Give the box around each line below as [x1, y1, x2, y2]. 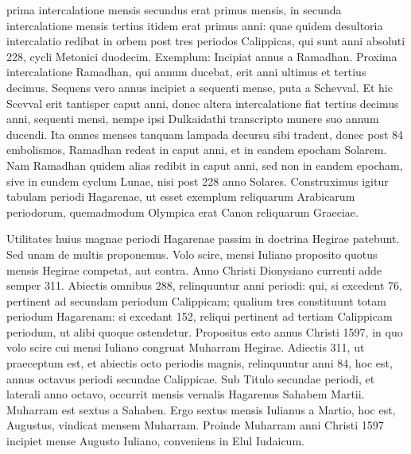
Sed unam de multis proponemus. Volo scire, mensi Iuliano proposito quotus [6, 245, 378, 262]
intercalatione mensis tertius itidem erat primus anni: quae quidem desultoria [6, 17, 383, 33]
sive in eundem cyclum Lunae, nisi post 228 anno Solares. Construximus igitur [6, 172, 389, 189]
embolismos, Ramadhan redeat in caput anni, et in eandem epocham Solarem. [6, 141, 387, 158]
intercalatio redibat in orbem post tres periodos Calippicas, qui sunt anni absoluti [6, 33, 405, 49]
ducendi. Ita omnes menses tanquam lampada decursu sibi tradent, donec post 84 [6, 125, 404, 142]
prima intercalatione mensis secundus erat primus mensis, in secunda [6, 2, 342, 17]
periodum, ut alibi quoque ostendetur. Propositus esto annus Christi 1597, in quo [6, 323, 403, 340]
